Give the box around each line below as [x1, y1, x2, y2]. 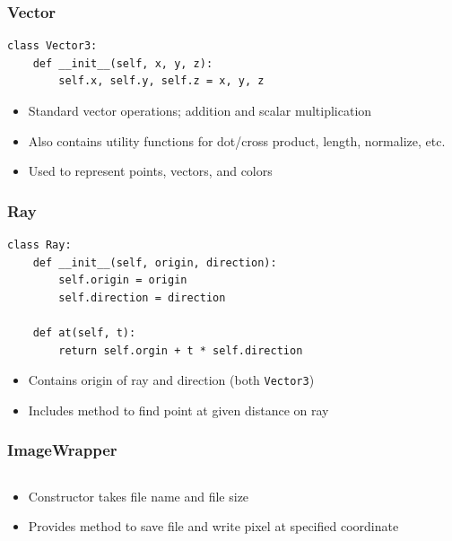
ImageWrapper [7, 439, 117, 461]
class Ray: [7, 239, 72, 251]
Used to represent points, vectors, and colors [28, 161, 273, 180]
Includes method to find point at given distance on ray [28, 400, 329, 419]
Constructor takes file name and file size [28, 486, 249, 505]
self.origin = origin [58, 274, 187, 287]
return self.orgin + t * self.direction [58, 344, 303, 357]
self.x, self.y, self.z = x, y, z [58, 74, 265, 88]
